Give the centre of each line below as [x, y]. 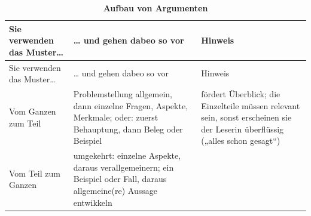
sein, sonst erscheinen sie [246, 117]
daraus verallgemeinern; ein [124, 167]
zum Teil [25, 123]
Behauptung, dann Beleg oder [128, 129]
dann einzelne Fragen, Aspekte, [131, 105]
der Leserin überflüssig [243, 129]
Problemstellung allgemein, [123, 94]
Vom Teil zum [35, 173]
